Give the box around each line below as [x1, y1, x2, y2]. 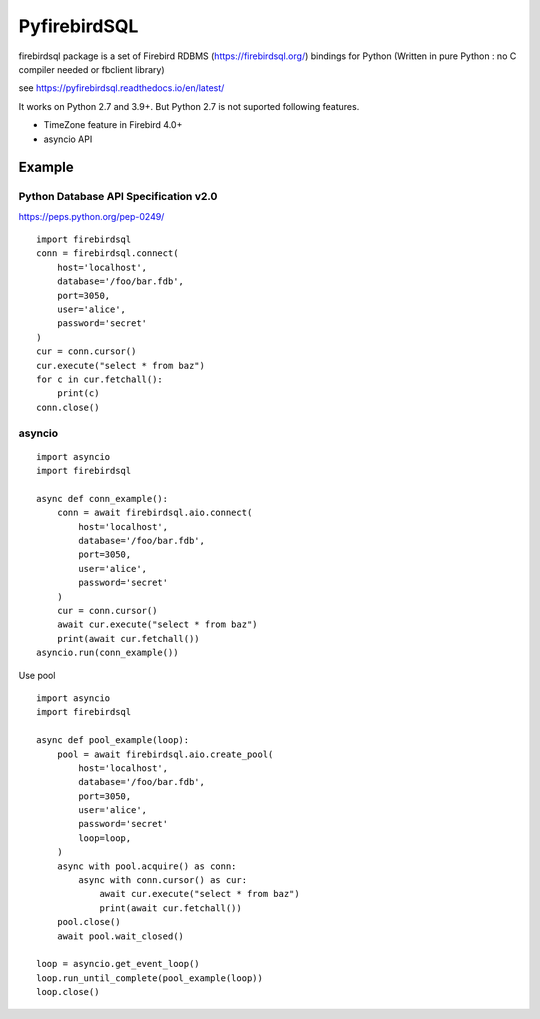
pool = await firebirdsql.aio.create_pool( [56, 748, 274, 760]
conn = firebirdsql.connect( [36, 248, 179, 259]
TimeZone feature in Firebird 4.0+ [43, 119, 183, 131]
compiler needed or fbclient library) [18, 63, 165, 75]
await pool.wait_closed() [56, 930, 185, 942]
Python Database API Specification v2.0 [18, 190, 218, 204]
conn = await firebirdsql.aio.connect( [56, 507, 253, 519]
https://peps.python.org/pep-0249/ [18, 210, 165, 222]
